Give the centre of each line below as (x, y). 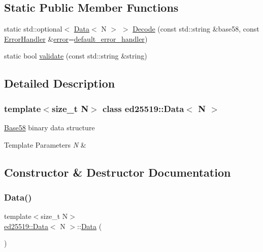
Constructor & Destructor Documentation (118, 172)
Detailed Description (60, 83)
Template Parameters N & (45, 144)
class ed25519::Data (143, 108)
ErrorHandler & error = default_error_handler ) (76, 38)
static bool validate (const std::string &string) (76, 56)
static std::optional (33, 29)
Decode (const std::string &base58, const (196, 29)
